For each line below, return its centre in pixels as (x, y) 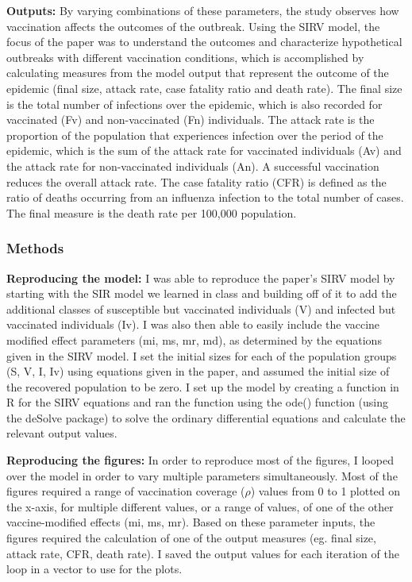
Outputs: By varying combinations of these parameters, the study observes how (203, 10)
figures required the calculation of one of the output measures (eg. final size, (191, 538)
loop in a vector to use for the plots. (94, 569)
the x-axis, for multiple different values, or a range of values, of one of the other (200, 506)
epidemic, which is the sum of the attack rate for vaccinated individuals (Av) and (204, 150)
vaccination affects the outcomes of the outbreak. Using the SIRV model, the (193, 26)
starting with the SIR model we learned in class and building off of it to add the (202, 293)
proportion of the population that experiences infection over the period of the (195, 135)
